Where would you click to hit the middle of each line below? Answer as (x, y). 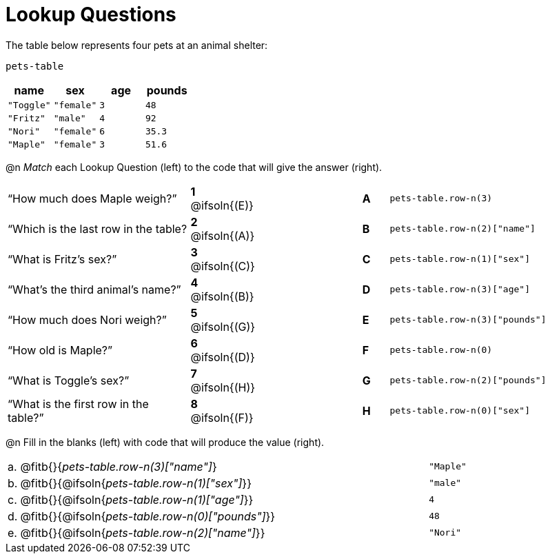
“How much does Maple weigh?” (92, 198)
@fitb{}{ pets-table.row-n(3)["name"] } (119, 466)
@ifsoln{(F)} (222, 417)
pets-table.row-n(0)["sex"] (460, 411)
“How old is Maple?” (60, 350)
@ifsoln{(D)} (223, 357)
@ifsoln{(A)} (223, 235)
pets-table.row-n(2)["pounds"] (468, 380)
